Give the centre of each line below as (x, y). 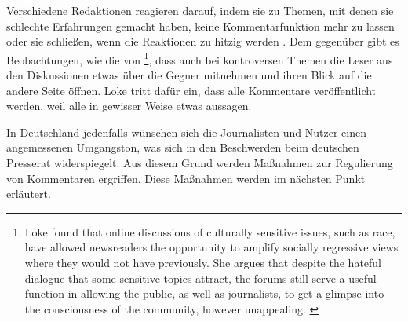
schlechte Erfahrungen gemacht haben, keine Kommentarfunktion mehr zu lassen (200, 26)
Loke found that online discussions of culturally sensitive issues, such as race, (210, 231)
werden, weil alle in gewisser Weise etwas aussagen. (129, 106)
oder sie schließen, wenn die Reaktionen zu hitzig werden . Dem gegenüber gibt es (203, 41)
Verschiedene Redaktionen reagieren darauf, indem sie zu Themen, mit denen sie (200, 10)
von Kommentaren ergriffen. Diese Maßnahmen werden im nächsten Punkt (186, 178)
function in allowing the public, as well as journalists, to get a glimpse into (204, 293)
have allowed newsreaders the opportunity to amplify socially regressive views (211, 247)
